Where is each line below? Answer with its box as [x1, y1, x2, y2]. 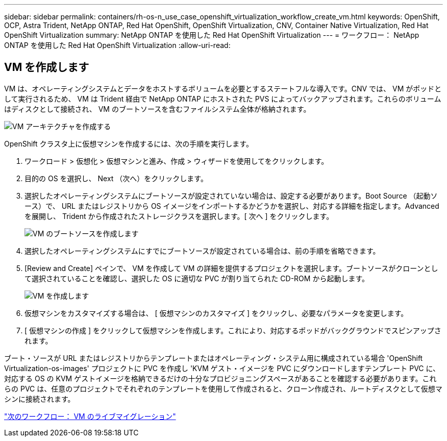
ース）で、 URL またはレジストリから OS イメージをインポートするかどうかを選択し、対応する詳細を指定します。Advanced [24, 201, 439, 210]
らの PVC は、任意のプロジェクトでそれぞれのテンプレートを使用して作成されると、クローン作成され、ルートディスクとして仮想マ [4, 384, 442, 393]
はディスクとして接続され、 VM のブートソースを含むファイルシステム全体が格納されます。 [4, 104, 311, 113]
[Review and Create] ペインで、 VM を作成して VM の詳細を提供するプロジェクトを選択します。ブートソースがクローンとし [24, 263, 438, 273]
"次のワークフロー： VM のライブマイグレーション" [4, 411, 176, 421]
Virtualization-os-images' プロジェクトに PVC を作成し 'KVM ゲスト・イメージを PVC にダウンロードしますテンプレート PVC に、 [4, 363, 440, 373]
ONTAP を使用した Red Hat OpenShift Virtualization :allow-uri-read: [4, 41, 231, 50]
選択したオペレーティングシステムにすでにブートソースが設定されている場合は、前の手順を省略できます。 [24, 246, 380, 255]
